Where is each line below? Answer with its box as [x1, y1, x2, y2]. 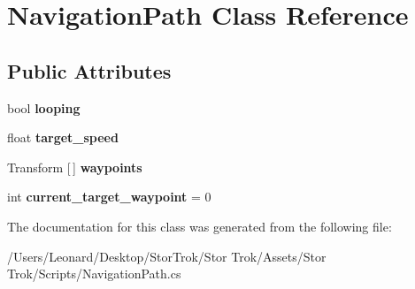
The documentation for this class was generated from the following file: [7, 217, 392, 235]
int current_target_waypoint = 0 [7, 187, 211, 206]
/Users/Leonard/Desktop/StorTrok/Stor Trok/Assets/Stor [7, 247, 327, 265]
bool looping [7, 98, 81, 117]
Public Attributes [7, 57, 172, 84]
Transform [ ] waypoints [7, 157, 142, 176]
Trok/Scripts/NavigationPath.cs [7, 264, 181, 283]
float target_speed [7, 128, 119, 147]
